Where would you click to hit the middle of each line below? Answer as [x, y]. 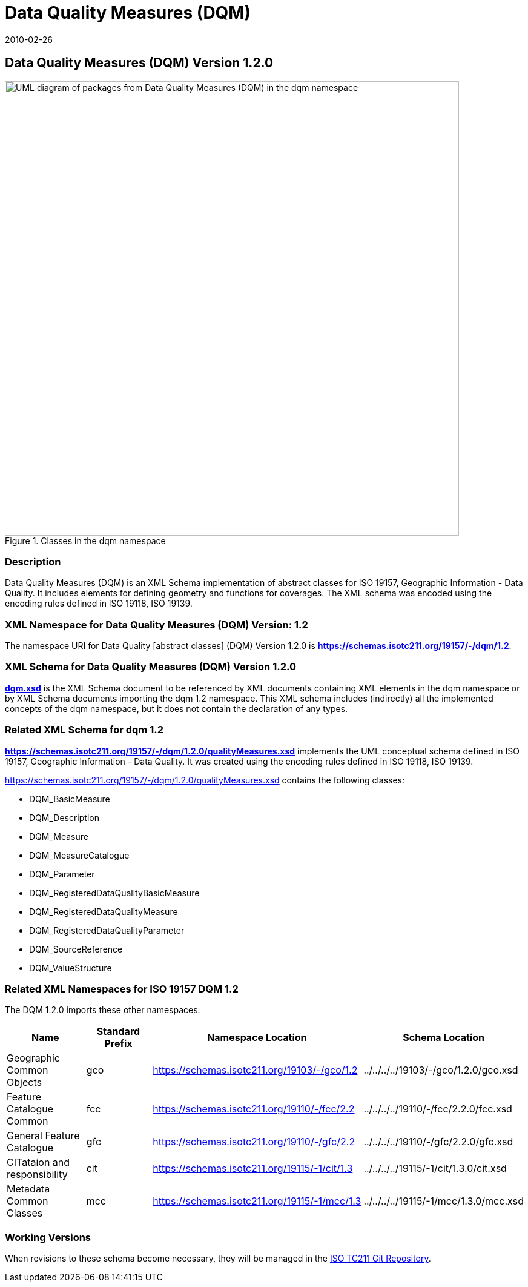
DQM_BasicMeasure [70, 799]
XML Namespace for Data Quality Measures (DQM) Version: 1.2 [157, 624]
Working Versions [48, 1237]
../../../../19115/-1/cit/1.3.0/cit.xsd [435, 1169]
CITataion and [38, 1162]
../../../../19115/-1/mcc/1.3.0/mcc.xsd [444, 1201]
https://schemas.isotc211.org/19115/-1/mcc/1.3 [257, 1201]
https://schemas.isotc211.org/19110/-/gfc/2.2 [254, 1142]
